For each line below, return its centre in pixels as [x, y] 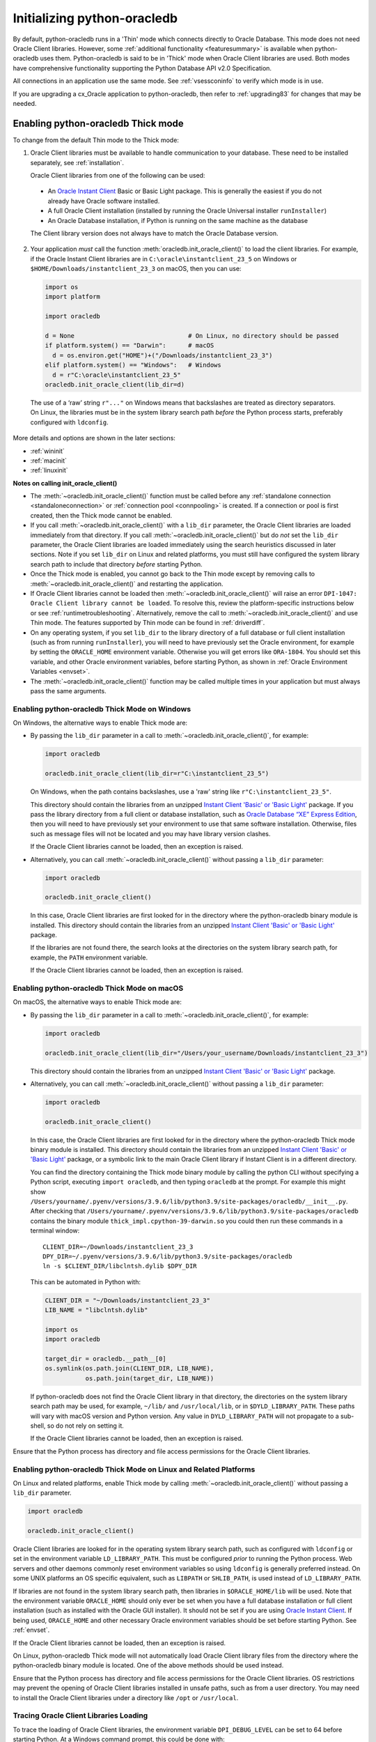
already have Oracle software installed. [104, 201]
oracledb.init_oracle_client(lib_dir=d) [115, 384]
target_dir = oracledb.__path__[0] [105, 1359]
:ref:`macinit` [49, 461]
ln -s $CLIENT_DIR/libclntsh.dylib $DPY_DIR [120, 1266]
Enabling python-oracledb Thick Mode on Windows [102, 709]
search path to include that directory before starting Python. [117, 564]
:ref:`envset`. [31, 1630]
